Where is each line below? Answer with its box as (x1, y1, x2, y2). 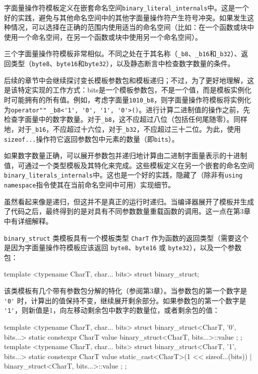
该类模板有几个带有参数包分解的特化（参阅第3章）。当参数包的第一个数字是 (4, 285, 247, 295)
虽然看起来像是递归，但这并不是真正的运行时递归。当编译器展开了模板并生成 (4, 196, 254, 206)
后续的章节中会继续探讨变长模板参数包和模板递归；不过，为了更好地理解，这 (4, 75, 254, 85)
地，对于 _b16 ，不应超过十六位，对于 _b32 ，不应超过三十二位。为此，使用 (4, 123, 241, 134)
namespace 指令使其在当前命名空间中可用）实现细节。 (4, 180, 175, 190)
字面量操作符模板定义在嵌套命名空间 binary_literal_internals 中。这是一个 (4, 2, 249, 12)
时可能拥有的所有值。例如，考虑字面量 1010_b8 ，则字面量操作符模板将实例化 (4, 94, 252, 104)
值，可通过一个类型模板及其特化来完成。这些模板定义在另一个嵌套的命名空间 (4, 160, 254, 170)
